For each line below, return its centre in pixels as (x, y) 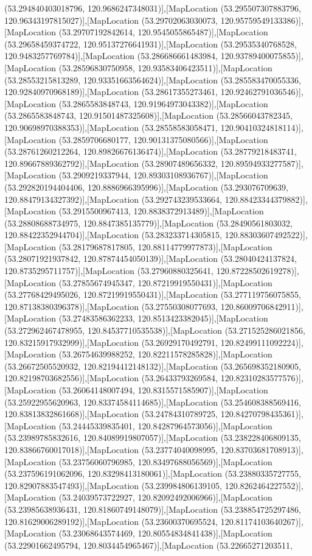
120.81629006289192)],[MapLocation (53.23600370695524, (111, 521)
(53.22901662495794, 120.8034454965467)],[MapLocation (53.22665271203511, (148, 545)
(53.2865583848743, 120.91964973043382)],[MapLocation (163, 103)
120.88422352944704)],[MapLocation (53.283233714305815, (113, 235)
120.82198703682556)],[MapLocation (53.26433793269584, (111, 378)
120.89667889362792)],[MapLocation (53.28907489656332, (111, 163)
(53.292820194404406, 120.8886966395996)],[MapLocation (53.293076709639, (146, 187)
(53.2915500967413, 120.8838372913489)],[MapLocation (161, 211)
